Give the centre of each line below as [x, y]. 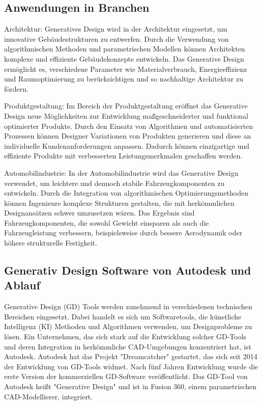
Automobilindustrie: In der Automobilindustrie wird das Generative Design [121, 172]
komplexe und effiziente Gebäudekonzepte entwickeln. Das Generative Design [124, 58]
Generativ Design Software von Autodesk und [128, 270]
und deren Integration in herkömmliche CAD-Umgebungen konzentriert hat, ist [128, 346]
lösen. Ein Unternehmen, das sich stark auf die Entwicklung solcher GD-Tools [125, 336]
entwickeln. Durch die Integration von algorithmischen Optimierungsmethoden [126, 193]
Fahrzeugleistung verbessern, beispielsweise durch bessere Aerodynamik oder [123, 233]
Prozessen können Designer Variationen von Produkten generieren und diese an [128, 136]
